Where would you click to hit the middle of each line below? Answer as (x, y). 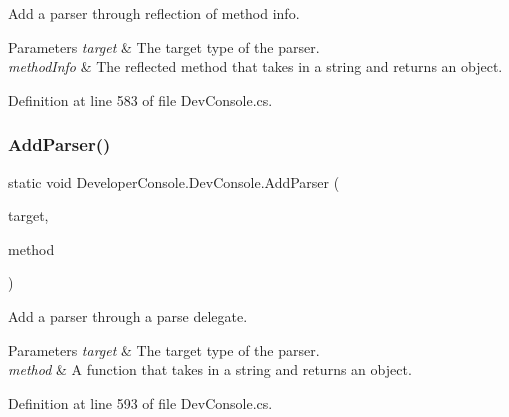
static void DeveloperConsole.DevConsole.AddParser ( (174, 181)
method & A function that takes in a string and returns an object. (210, 369)
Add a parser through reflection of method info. (154, 13)
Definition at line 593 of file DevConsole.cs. (140, 402)
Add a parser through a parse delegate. (128, 315)
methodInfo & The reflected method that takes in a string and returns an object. (255, 66)
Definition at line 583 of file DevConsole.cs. (140, 99)
